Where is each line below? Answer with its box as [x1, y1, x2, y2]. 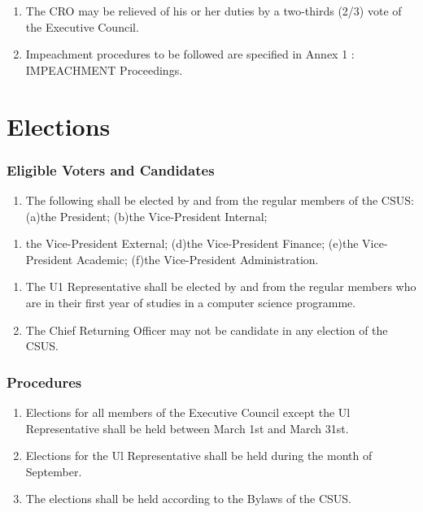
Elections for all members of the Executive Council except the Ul [25, 403, 351, 420]
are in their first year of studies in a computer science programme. [25, 293, 356, 310]
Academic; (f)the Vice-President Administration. [76, 250, 319, 267]
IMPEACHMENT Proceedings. [25, 61, 183, 78]
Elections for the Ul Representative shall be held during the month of [25, 447, 373, 464]
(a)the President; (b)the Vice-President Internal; [25, 207, 268, 224]
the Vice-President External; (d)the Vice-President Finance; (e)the [25, 235, 359, 252]
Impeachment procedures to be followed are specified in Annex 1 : [25, 46, 355, 63]
